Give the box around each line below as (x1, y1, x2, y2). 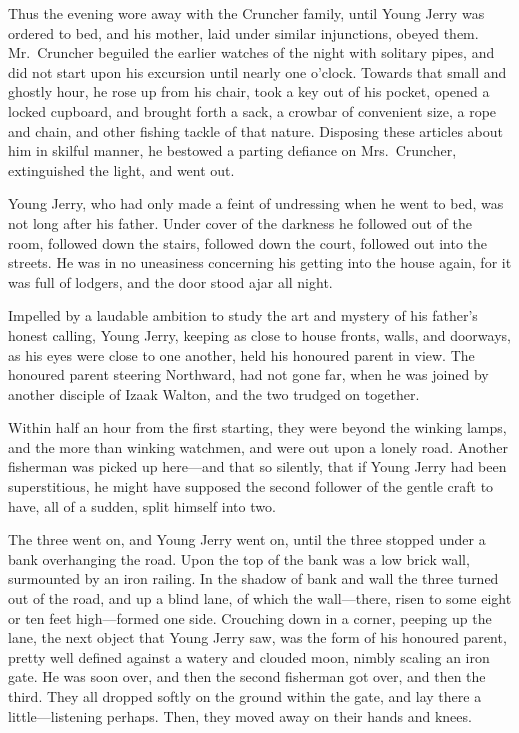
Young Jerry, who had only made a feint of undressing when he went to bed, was (8, 193, 504, 214)
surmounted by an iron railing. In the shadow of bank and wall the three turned (8, 568, 499, 589)
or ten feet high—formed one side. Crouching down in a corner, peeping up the (8, 607, 492, 628)
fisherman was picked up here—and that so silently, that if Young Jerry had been (8, 456, 507, 477)
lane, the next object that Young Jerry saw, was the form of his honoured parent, (8, 627, 507, 648)
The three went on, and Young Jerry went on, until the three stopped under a (8, 529, 486, 550)
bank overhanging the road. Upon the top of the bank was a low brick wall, (8, 548, 470, 569)
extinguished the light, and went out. (8, 159, 235, 180)
